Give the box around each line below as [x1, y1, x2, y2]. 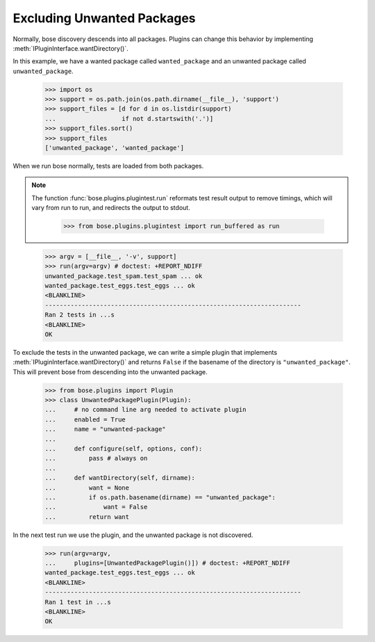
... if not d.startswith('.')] [44, 115, 214, 122]
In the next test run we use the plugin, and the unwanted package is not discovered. [12, 531, 253, 539]
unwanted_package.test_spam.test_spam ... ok [44, 272, 203, 280]
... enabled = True [44, 415, 126, 424]
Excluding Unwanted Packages [12, 10, 196, 26]
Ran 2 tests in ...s [44, 311, 115, 319]
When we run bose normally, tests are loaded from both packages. [12, 162, 204, 170]
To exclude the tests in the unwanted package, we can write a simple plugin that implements [12, 348, 278, 356]
